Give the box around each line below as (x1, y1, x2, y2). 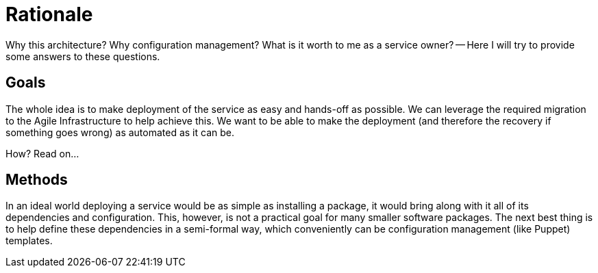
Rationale (5, 3, 93, 26)
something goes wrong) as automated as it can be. (5, 126, 234, 138)
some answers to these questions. (5, 50, 160, 62)
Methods (5, 171, 68, 189)
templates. (5, 235, 53, 247)
